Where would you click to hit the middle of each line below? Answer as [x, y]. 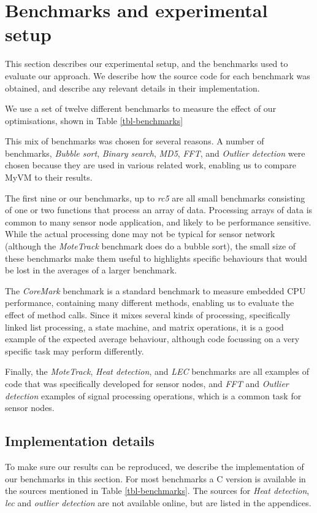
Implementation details [80, 441]
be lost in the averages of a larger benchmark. [91, 270]
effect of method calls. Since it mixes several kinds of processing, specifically [148, 315]
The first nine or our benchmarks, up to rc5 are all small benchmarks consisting [155, 198]
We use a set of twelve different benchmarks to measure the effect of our [141, 108]
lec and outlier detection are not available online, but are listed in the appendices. [158, 502]
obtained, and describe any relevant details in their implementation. [132, 88]
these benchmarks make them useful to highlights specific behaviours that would [156, 258]
